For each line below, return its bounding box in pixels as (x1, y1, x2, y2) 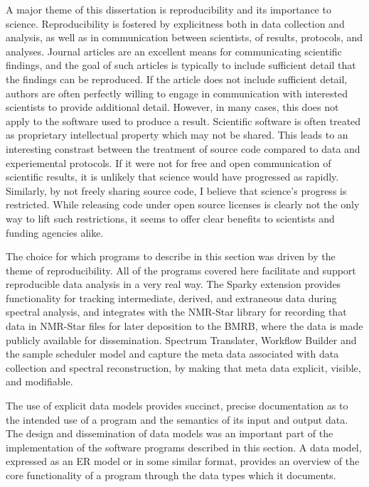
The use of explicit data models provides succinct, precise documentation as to (6, 398, 348, 413)
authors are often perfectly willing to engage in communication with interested (6, 85, 348, 100)
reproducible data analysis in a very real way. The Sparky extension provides (6, 277, 341, 291)
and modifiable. (6, 374, 73, 389)
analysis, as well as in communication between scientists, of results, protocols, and (6, 30, 363, 45)
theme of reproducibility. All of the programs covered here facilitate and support (6, 262, 356, 277)
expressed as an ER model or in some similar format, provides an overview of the (6, 454, 360, 469)
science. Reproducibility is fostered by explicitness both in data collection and (6, 16, 345, 31)
